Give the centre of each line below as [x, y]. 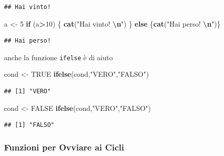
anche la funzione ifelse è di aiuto [59, 57]
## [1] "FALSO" [29, 125]
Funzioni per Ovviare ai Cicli [64, 147]
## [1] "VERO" [28, 92]
